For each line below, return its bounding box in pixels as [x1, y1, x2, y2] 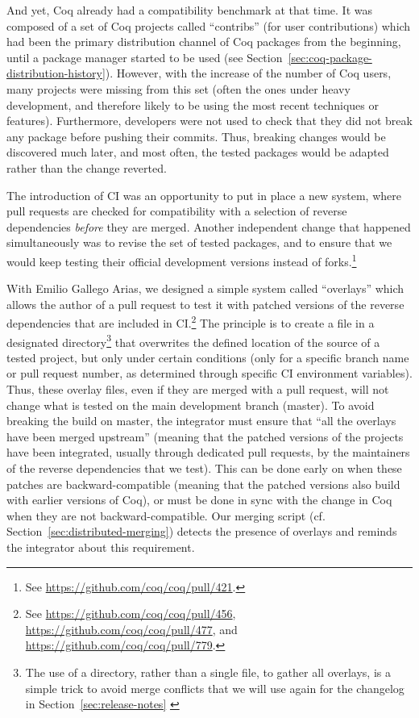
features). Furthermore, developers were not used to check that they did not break [6, 112, 413, 129]
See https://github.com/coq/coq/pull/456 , [25, 605, 236, 622]
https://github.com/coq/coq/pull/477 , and [25, 620, 238, 637]
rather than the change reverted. [6, 159, 167, 176]
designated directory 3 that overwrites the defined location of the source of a [6, 331, 380, 350]
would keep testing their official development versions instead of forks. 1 [6, 250, 357, 269]
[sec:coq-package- [288, 48, 372, 65]
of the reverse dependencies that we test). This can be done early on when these [6, 460, 402, 476]
